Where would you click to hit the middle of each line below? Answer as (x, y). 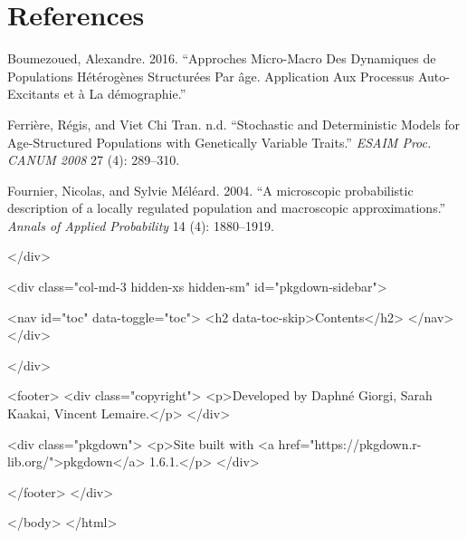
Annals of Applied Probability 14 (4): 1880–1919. (141, 225)
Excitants (33, 94)
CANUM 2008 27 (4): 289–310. (94, 160)
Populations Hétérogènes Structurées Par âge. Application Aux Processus (211, 76)
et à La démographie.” (125, 94)
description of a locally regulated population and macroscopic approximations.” (227, 208)
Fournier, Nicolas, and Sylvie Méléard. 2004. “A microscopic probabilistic (210, 190)
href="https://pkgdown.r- (350, 443)
